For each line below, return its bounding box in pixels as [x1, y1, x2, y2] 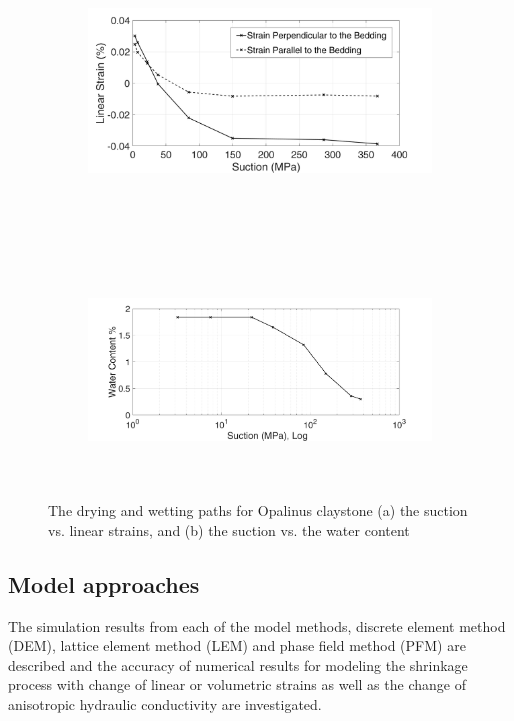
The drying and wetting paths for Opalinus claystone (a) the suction [48, 500, 468, 521]
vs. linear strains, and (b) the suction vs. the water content [48, 519, 410, 540]
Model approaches [8, 568, 200, 599]
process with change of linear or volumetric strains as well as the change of [8, 674, 466, 695]
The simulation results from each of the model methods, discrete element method [8, 615, 506, 636]
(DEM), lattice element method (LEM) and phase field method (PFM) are [8, 635, 466, 656]
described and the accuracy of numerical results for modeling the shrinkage [8, 654, 468, 675]
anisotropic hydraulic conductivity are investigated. [8, 694, 322, 715]
